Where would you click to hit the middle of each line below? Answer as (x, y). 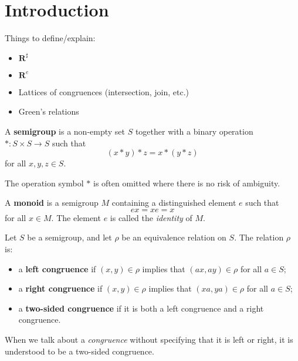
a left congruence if (57, 268)
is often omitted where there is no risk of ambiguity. (187, 183)
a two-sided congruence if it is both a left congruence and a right (141, 308)
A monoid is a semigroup (52, 203)
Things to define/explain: (50, 38)
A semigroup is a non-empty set (65, 131)
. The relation (259, 237)
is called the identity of (151, 217)
